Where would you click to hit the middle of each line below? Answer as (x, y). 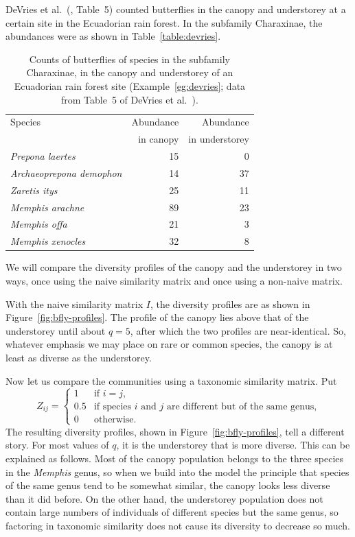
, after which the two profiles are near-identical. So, (238, 330)
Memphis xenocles (48, 241)
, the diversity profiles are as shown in (230, 303)
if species (113, 407)
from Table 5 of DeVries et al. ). (129, 99)
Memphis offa (39, 224)
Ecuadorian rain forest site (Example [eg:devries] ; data (130, 85)
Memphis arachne (47, 207)
